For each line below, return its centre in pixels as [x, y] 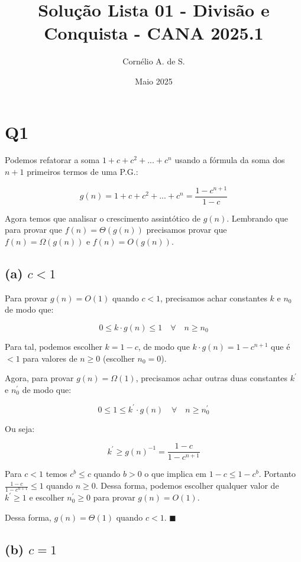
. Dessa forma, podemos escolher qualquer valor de [187, 485]
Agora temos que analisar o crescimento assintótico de [103, 218]
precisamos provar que [187, 230]
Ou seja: [20, 428]
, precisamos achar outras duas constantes [212, 378]
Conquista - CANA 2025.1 [154, 33]
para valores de [50, 358]
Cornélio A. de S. [154, 61]
